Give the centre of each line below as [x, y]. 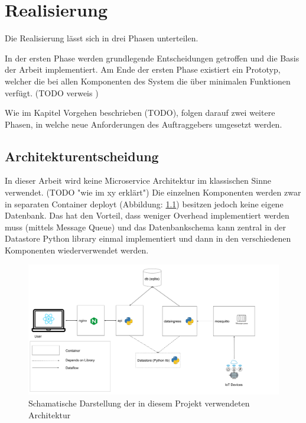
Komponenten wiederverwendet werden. [77, 250]
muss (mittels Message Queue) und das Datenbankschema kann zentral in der [145, 227]
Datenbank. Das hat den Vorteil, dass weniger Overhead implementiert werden [147, 215]
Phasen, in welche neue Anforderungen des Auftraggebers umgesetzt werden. [144, 124]
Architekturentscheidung [82, 156]
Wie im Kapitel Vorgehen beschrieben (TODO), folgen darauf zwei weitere [140, 113]
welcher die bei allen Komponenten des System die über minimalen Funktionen [148, 81]
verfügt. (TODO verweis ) [52, 92]
